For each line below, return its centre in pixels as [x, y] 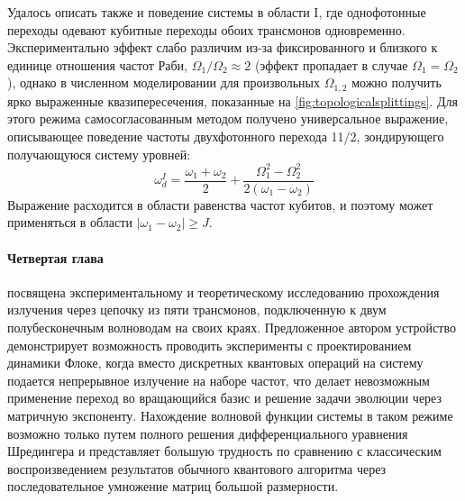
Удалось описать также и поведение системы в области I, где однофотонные [217, 12]
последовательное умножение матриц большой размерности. [173, 486]
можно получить [397, 82]
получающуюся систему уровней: [99, 154]
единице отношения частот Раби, [98, 64]
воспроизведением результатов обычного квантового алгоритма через [197, 468]
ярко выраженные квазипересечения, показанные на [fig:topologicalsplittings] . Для [232, 100]
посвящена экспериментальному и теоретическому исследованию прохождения [223, 291]
